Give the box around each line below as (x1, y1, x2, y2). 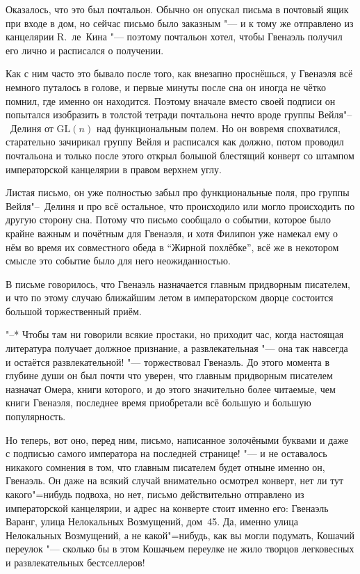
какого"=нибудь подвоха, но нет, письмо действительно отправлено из (6, 487, 304, 501)
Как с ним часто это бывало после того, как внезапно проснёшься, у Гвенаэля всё (6, 66, 353, 81)
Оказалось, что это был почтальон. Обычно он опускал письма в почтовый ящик (6, 2, 349, 16)
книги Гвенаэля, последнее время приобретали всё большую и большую (6, 395, 311, 410)
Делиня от (10, 120, 54, 135)
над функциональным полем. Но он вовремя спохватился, (96, 120, 341, 135)
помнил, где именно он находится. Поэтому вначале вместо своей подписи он (6, 93, 336, 108)
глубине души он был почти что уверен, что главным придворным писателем (6, 368, 333, 383)
